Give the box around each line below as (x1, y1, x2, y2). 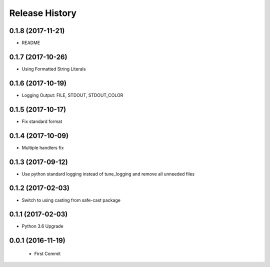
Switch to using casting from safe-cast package (21, 197, 121, 203)
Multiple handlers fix (21, 144, 64, 150)
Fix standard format (21, 118, 62, 124)
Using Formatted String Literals (21, 65, 86, 72)
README (21, 40, 40, 46)
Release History (9, 7, 77, 18)
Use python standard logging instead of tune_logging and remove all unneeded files (21, 170, 195, 177)
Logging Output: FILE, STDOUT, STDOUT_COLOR (21, 92, 123, 98)
